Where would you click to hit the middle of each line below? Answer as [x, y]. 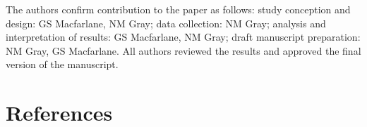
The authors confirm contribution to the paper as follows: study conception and [178, 9]
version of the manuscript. [62, 64]
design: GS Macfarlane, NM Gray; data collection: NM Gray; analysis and [166, 23]
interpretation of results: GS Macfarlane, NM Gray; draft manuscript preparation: [183, 37]
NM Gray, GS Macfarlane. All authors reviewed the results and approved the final [183, 50]
